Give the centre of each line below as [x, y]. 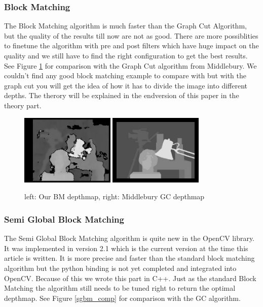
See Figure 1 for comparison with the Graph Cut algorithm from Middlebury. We [130, 65]
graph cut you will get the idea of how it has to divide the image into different [126, 85]
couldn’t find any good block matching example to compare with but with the [125, 75]
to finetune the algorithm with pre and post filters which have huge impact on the [131, 45]
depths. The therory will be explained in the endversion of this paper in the [122, 95]
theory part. [23, 105]
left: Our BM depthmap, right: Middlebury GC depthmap [115, 196]
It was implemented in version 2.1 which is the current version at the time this [126, 248]
